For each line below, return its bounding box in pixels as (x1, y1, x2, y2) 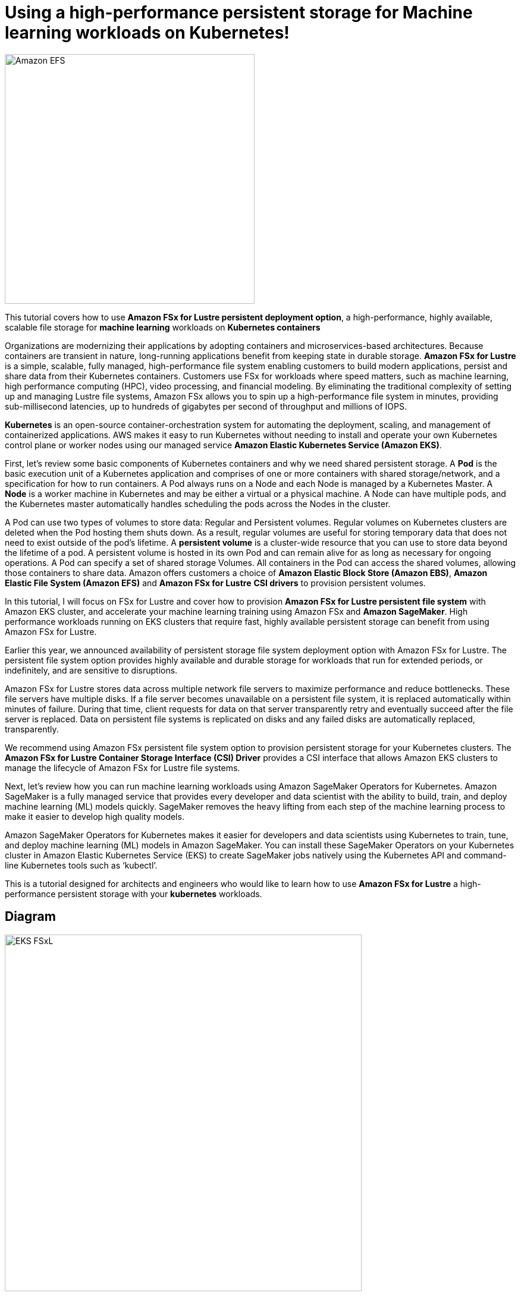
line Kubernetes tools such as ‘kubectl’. (5, 860, 158, 870)
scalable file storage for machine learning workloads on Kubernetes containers (5, 322, 321, 332)
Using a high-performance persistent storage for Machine (5, 2, 473, 23)
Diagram (5, 909, 56, 924)
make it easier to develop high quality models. (5, 811, 184, 822)
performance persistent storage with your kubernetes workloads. (5, 888, 262, 899)
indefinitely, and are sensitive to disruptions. (5, 665, 178, 675)
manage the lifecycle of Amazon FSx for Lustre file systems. (5, 762, 240, 773)
